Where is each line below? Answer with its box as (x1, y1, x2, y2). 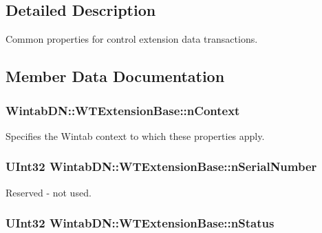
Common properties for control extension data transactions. (6, 32, 258, 46)
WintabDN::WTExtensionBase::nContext (6, 101, 240, 119)
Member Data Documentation (6, 65, 225, 87)
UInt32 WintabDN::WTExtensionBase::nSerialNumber (6, 158, 317, 175)
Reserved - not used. (6, 185, 92, 199)
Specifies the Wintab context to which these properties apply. (6, 128, 265, 143)
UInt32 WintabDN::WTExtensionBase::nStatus (6, 214, 275, 232)
